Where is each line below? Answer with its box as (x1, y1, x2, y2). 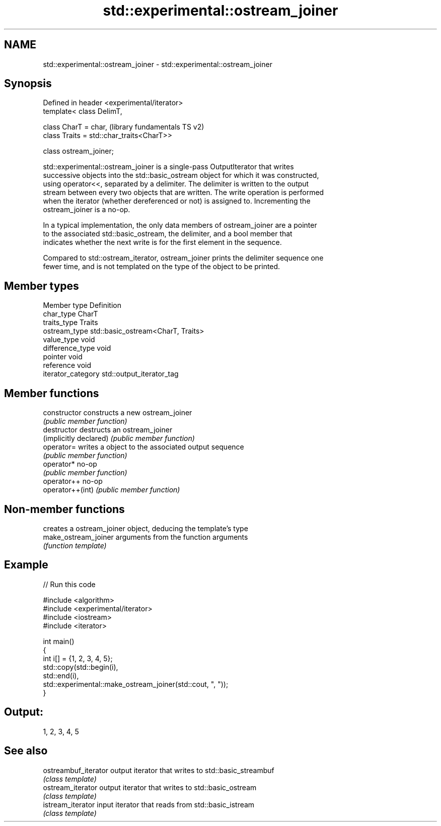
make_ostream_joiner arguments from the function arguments (43, 532, 248, 541)
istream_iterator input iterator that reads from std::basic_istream (43, 800, 255, 809)
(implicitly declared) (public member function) (43, 434, 195, 443)
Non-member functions (4, 502, 125, 516)
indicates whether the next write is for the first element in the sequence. (43, 238, 282, 247)
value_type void (43, 335, 95, 344)
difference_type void (43, 344, 111, 353)
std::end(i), (43, 671, 79, 680)
